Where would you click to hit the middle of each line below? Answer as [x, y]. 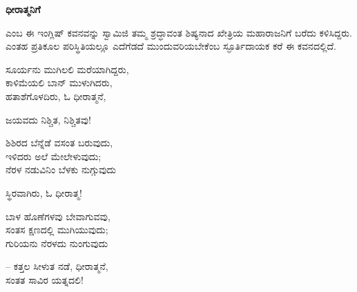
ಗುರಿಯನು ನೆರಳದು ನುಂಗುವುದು [57, 243]
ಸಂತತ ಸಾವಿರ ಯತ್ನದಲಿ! [45, 279]
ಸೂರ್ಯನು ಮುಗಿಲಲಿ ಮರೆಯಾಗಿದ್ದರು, [67, 69]
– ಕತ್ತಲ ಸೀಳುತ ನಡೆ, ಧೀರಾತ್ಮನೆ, [57, 266]
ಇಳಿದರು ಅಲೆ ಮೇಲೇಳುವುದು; [54, 156]
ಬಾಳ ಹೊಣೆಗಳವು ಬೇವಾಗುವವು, [58, 216]
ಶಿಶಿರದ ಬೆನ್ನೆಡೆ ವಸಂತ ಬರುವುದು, [59, 143]
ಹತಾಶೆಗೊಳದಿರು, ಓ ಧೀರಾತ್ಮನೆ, [56, 96]
